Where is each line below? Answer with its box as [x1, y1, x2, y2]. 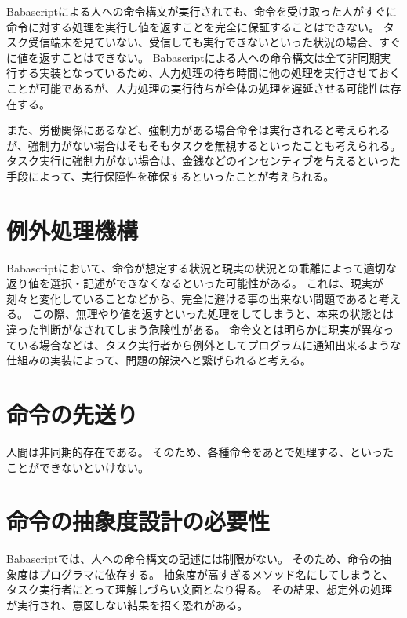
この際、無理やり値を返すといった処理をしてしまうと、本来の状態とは [31, 305, 394, 322]
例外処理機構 [6, 214, 139, 246]
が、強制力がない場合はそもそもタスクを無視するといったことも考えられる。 [6, 137, 402, 153]
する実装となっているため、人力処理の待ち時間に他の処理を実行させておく [16, 64, 401, 81]
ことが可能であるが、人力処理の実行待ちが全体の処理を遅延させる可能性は [6, 79, 391, 96]
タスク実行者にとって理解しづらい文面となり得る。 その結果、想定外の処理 [6, 581, 393, 598]
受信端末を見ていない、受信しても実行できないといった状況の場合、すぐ [27, 34, 401, 50]
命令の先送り [6, 398, 139, 430]
